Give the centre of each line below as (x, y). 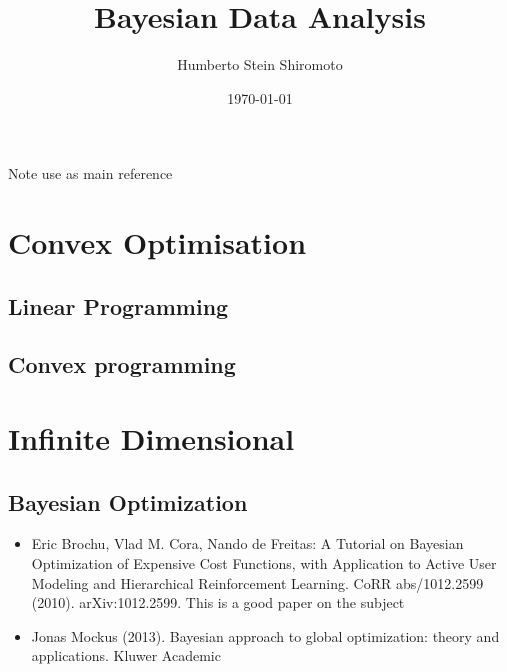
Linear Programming (118, 305)
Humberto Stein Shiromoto (260, 64)
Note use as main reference (90, 173)
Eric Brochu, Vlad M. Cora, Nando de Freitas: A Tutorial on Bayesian (247, 543)
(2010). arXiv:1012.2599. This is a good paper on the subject (218, 602)
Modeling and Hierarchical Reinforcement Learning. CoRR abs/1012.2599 (257, 582)
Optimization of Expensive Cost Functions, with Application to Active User (264, 563)
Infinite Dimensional (151, 438)
